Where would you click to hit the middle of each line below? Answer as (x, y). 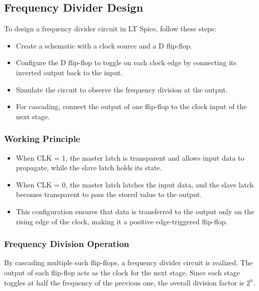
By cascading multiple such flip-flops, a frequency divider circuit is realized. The (128, 262)
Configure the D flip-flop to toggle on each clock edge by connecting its (126, 62)
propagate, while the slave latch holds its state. (89, 167)
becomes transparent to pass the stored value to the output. (109, 194)
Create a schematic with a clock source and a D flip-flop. (104, 45)
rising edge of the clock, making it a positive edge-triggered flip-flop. (122, 221)
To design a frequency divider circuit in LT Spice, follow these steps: (110, 29)
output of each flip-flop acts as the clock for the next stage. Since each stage (122, 272)
